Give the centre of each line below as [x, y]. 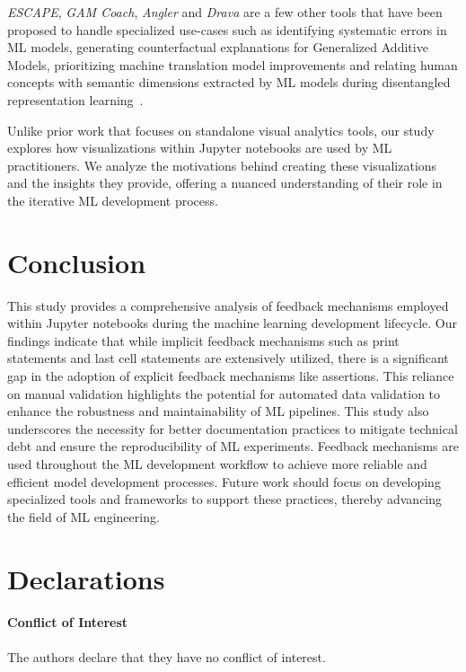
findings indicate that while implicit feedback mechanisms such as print [203, 340]
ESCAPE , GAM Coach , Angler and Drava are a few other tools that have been [225, 12]
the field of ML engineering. [84, 516]
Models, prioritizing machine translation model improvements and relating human [233, 64]
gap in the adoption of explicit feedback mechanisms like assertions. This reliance [231, 376]
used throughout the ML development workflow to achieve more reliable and [217, 464]
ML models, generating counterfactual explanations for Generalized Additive [218, 47]
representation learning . [75, 99]
